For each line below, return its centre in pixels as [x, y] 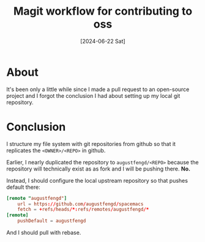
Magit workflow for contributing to [103, 11]
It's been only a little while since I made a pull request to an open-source [98, 89]
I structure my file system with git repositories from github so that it [91, 144]
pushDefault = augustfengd [52, 221]
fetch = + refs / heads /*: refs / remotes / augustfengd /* [83, 210]
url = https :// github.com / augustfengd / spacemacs [80, 204]
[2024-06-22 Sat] [103, 41]
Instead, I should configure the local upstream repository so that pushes [97, 180]
